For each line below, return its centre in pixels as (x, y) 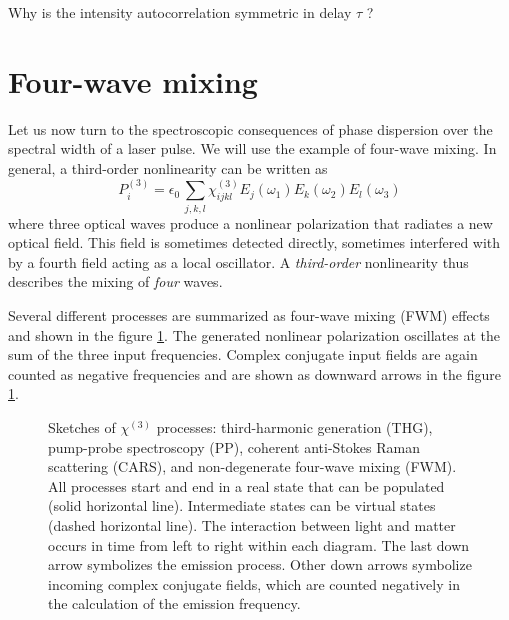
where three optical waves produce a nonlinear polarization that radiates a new (250, 222)
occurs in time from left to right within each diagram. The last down (259, 544)
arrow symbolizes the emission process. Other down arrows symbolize (260, 564)
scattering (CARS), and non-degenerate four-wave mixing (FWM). (252, 466)
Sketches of (82, 426)
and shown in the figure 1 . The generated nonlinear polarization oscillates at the (254, 334)
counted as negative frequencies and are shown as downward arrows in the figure (254, 373)
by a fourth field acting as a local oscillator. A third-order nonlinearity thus (238, 261)
